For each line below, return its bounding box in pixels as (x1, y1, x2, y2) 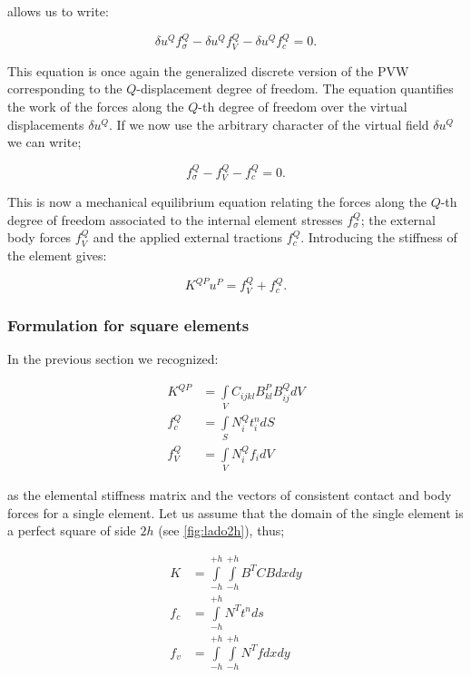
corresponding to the (7, 79, 123, 98)
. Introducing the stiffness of (300, 228, 457, 247)
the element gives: (7, 245, 107, 264)
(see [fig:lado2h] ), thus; (158, 521, 285, 540)
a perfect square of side (7, 521, 136, 540)
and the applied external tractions (93, 228, 283, 247)
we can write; (7, 132, 82, 152)
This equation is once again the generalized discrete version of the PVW (7, 61, 409, 80)
